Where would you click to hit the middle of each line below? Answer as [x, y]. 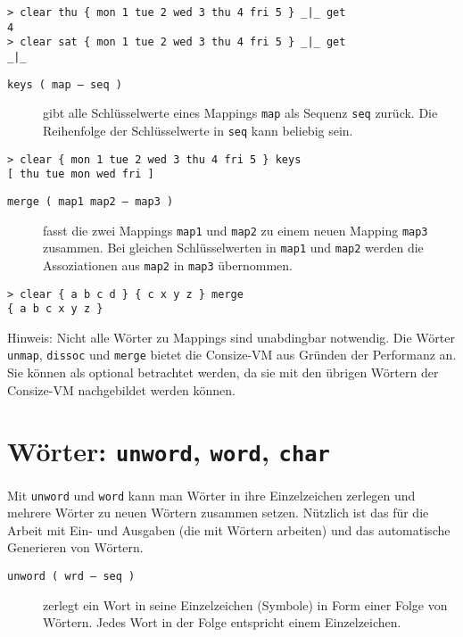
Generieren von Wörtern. [75, 547]
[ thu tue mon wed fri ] [81, 174]
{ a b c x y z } [55, 309]
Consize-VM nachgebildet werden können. [122, 389]
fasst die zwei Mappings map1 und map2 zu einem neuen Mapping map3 [236, 230]
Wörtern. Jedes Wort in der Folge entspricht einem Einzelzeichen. [222, 622]
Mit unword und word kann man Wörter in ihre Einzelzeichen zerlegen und [211, 495]
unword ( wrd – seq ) [71, 576]
